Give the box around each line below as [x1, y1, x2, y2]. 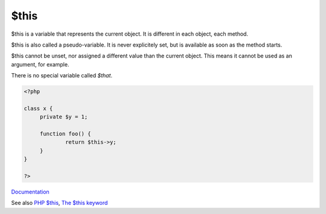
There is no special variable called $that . [11, 72, 113, 79]
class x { [24, 105, 53, 112]
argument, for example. [11, 60, 69, 68]
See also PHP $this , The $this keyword [11, 199, 108, 207]
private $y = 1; [39, 114, 88, 120]
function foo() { [39, 131, 91, 137]
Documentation [11, 188, 50, 195]
